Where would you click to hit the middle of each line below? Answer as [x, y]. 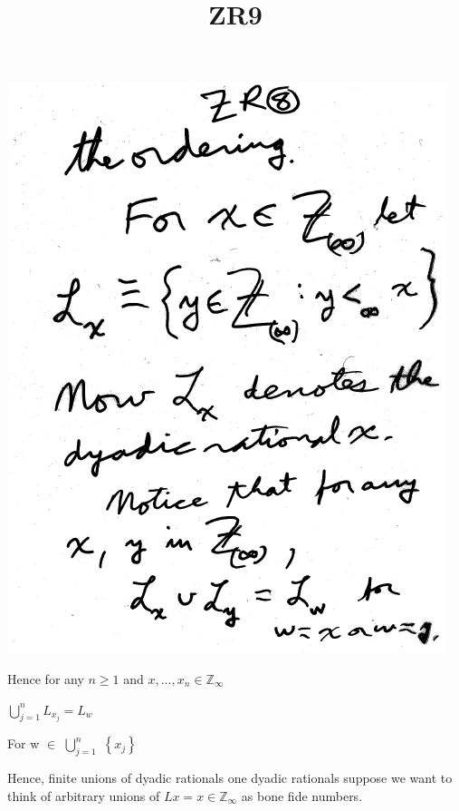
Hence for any [46, 678]
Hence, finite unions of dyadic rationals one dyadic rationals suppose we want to [230, 778]
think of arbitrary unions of [84, 795]
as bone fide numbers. [302, 795]
